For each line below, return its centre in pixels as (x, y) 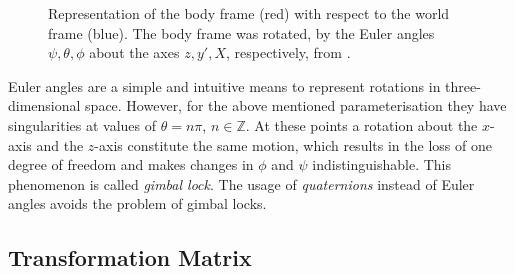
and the (60, 144)
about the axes (134, 52)
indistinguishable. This (382, 164)
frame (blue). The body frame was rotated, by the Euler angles (241, 32)
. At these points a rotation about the (361, 124)
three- (463, 85)
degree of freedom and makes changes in (131, 164)
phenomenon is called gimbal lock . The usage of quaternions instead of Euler (241, 183)
